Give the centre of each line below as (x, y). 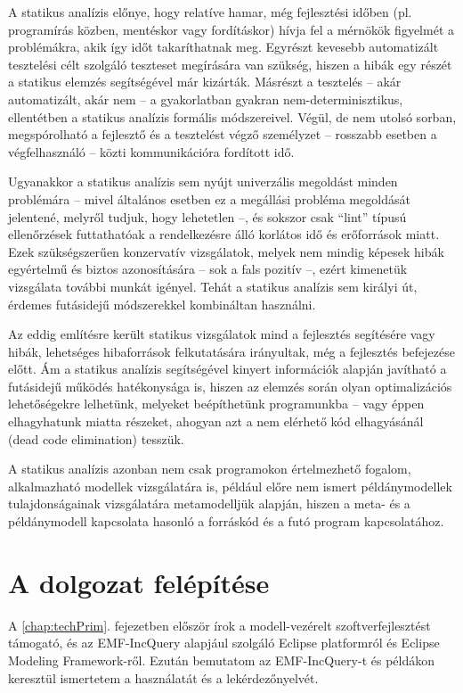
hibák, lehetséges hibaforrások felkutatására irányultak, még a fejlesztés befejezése (231, 351)
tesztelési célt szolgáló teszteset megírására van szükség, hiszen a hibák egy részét (230, 64)
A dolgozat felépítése (139, 582)
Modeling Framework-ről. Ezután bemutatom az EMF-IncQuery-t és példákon (221, 660)
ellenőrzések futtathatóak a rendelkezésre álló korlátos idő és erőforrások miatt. (224, 234)
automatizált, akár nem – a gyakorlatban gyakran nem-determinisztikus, (206, 99)
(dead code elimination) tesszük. (96, 438)
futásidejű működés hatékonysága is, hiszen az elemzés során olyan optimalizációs (230, 386)
